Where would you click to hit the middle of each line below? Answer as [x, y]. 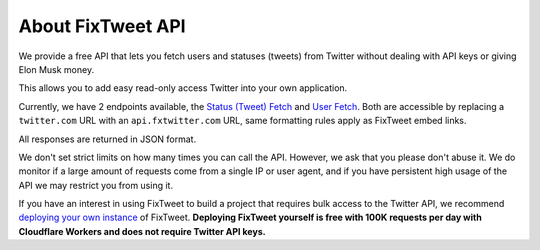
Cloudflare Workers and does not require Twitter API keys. [142, 231]
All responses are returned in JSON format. [107, 139]
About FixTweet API [102, 26]
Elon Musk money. [56, 69]
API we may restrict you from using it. [96, 185]
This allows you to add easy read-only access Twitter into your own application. [183, 88]
